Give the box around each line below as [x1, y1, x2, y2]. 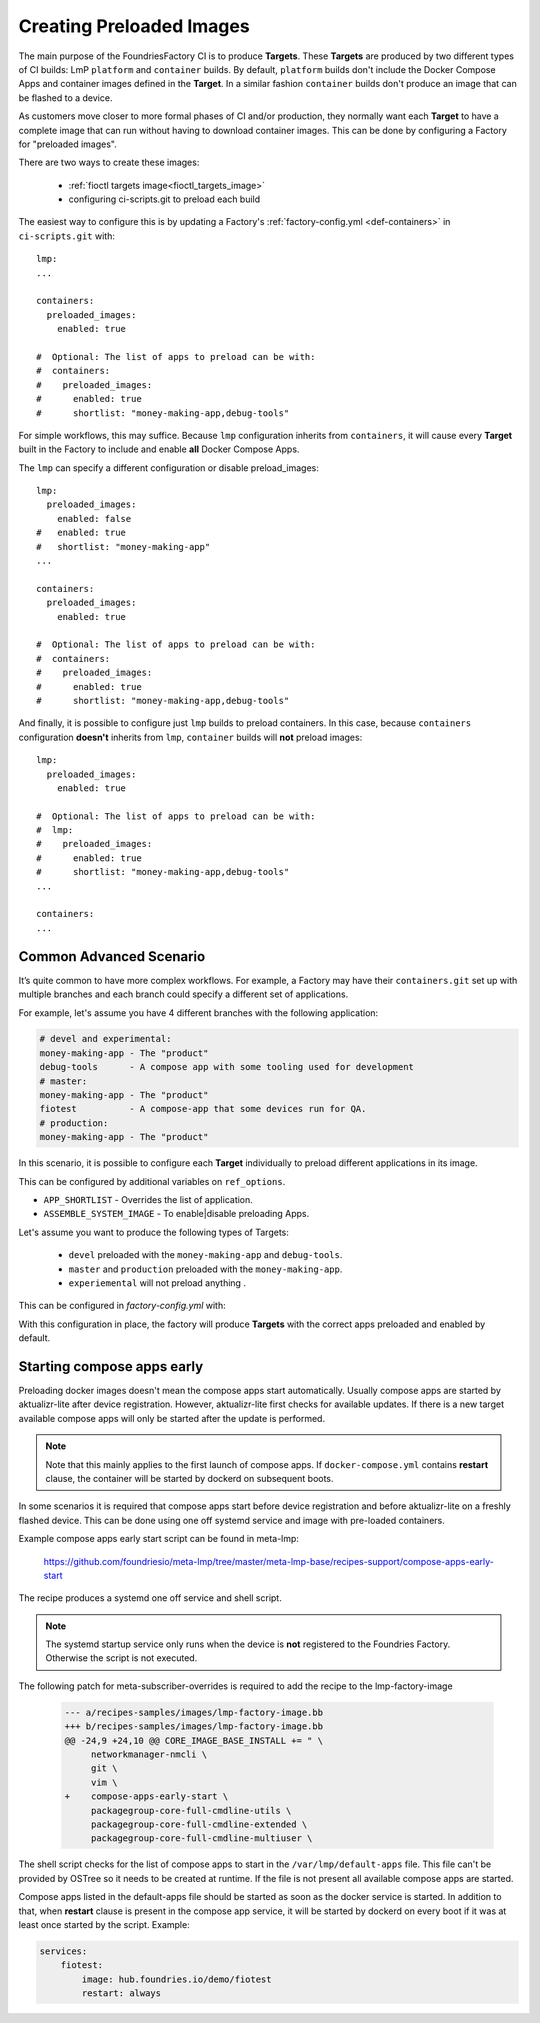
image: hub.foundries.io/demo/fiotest [81, 1973, 272, 1985]
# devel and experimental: [39, 1033, 172, 1045]
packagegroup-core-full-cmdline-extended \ [90, 1818, 308, 1830]
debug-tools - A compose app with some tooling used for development [39, 1061, 415, 1073]
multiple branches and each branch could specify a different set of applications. [18, 988, 349, 1000]
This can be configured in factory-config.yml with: [18, 1300, 226, 1312]
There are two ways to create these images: [18, 156, 200, 169]
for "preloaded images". [18, 138, 117, 150]
